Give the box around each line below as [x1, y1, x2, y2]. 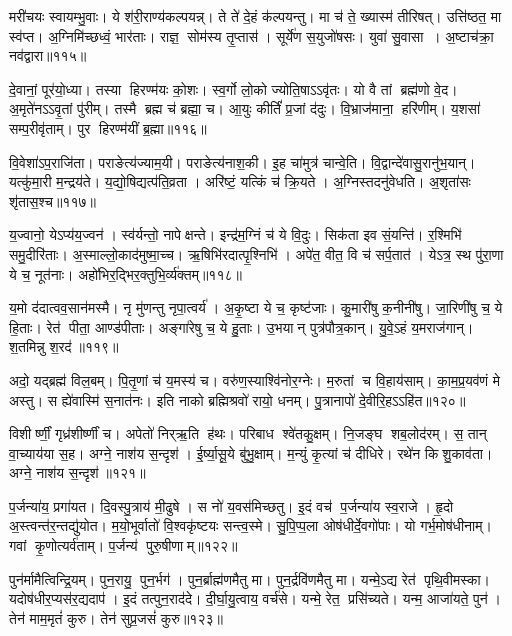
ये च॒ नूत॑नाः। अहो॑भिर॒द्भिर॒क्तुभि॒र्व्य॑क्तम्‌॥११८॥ [9, 263, 242, 284]
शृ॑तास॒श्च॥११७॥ [9, 190, 96, 211]
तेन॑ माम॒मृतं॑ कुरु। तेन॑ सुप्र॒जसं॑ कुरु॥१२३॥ [9, 607, 223, 628]
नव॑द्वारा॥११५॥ [9, 45, 87, 66]
